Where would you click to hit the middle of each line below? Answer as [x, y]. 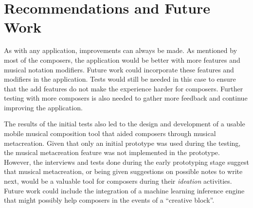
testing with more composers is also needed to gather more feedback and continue [126, 98]
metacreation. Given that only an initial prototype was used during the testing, [122, 143]
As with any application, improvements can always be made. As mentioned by [121, 50]
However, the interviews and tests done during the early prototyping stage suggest [126, 162]
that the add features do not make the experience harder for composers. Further [124, 88]
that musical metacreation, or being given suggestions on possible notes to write [123, 171]
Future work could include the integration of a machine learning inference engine [124, 190]
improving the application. [43, 107]
